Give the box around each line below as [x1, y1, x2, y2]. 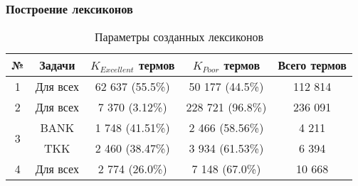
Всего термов [278, 57, 347, 74]
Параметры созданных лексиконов [94, 28, 264, 45]
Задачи [39, 57, 75, 74]
